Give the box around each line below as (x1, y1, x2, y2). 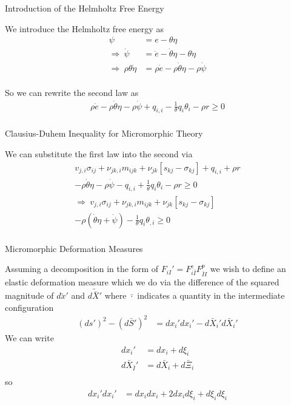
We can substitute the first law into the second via (5, 148, 193, 160)
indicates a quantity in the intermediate (137, 289, 285, 302)
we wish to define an (210, 262, 286, 275)
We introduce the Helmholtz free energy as (5, 22, 164, 35)
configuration (5, 301, 54, 313)
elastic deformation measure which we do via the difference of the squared (5, 276, 279, 288)
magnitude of (5, 289, 54, 302)
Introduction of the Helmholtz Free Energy (5, 2, 164, 14)
